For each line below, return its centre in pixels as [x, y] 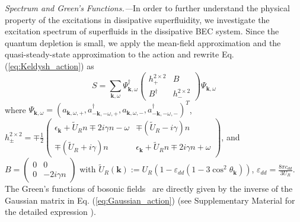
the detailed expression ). [50, 212]
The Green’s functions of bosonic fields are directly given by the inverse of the [149, 189]
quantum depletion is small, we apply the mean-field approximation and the [143, 42]
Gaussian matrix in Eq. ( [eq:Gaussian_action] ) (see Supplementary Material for [150, 200]
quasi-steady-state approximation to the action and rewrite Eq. [119, 54]
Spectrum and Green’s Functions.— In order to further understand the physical [147, 8]
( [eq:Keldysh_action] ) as [50, 65]
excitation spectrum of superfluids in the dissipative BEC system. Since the [142, 31]
